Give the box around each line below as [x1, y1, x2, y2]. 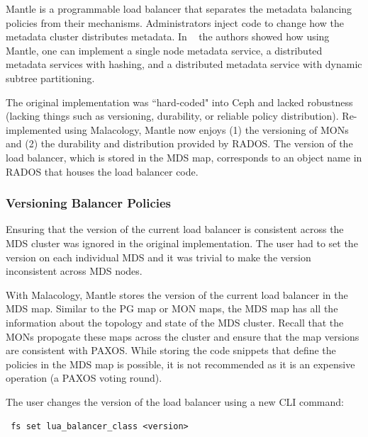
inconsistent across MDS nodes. [6, 263, 143, 278]
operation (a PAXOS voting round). [6, 370, 162, 385]
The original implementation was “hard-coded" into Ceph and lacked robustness [6, 94, 353, 109]
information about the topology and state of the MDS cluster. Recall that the [6, 314, 344, 329]
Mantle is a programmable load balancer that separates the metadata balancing [6, 1, 352, 16]
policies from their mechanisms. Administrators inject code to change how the [6, 15, 344, 30]
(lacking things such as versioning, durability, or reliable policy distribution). [6, 108, 339, 123]
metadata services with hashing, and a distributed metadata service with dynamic [6, 57, 362, 72]
